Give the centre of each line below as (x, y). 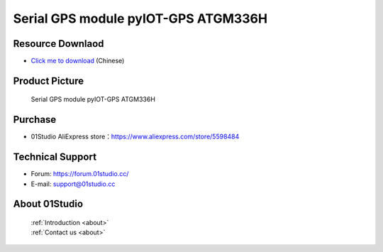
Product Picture (49, 81)
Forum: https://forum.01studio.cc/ (80, 174)
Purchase (35, 120)
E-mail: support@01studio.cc (73, 184)
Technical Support (55, 157)
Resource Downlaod (59, 44)
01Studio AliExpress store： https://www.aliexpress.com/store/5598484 (135, 137)
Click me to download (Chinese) (78, 61)
